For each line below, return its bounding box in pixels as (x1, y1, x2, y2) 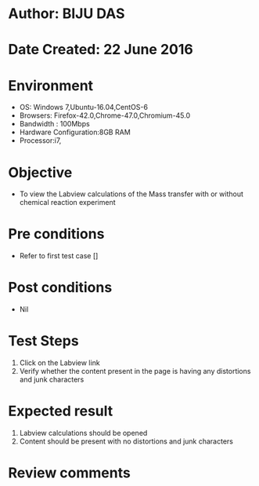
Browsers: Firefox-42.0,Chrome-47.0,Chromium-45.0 (19, 111, 191, 120)
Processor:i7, (19, 136, 62, 145)
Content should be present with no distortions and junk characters (19, 437, 233, 446)
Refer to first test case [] (19, 251, 99, 261)
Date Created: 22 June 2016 (8, 41, 193, 59)
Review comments (8, 464, 131, 482)
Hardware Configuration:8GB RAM (19, 127, 131, 137)
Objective (8, 163, 73, 181)
